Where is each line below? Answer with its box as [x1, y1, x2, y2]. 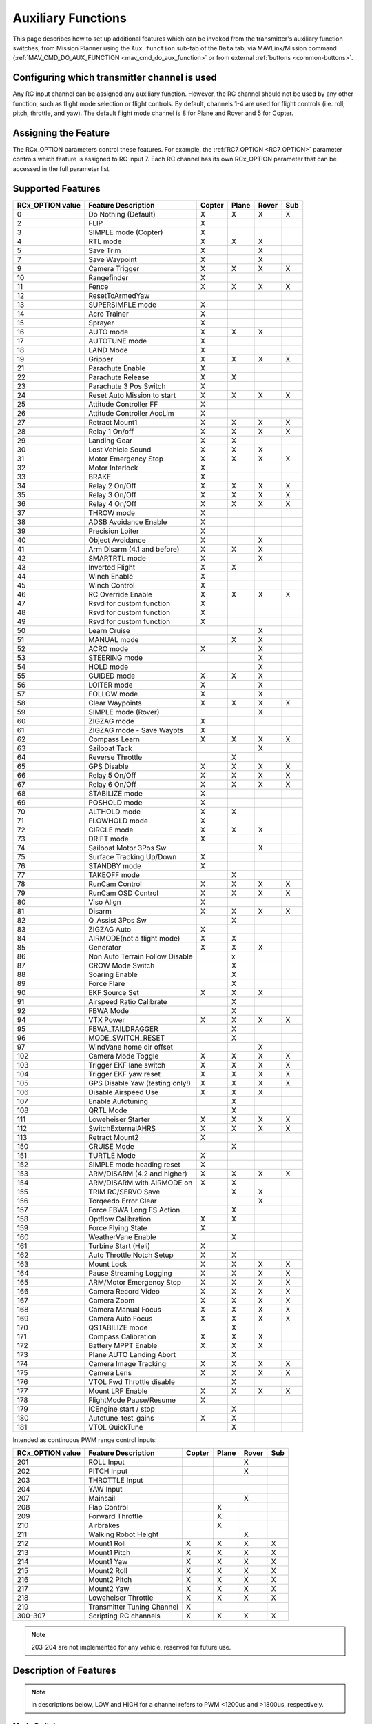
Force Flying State [88, 1223, 147, 1232]
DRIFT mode [88, 834, 129, 843]
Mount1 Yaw [88, 1557, 128, 1566]
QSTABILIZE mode [88, 1323, 148, 1332]
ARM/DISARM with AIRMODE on [88, 1178, 193, 1187]
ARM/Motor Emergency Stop [88, 1277, 182, 1287]
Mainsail [88, 1494, 116, 1503]
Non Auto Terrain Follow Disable [88, 952, 193, 961]
